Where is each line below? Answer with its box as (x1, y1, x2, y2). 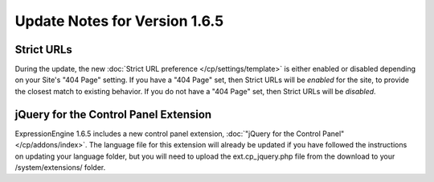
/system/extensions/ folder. (14, 162, 106, 172)
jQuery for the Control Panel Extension (14, 107, 212, 121)
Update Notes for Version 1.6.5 (14, 12, 224, 30)
